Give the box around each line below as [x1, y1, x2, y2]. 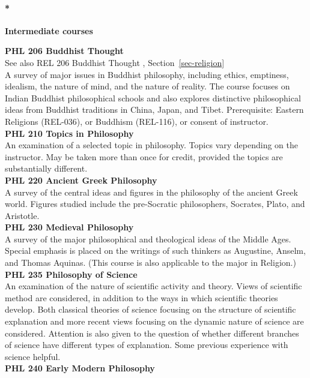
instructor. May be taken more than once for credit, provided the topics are [5, 150, 283, 163]
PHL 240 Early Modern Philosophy [5, 362, 155, 374]
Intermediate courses [5, 24, 93, 37]
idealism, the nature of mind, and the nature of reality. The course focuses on [5, 80, 290, 92]
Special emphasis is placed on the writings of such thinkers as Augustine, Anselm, [5, 244, 306, 257]
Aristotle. [5, 209, 40, 221]
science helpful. [5, 350, 61, 362]
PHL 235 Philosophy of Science [5, 268, 138, 280]
